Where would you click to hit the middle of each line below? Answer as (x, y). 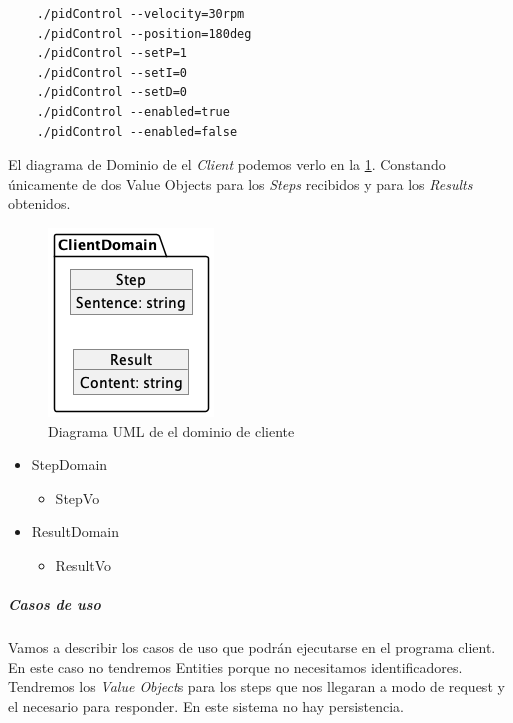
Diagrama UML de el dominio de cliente (171, 430)
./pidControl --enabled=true (133, 111)
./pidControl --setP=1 (111, 53)
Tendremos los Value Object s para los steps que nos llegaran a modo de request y (256, 686)
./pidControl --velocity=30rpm (140, 14)
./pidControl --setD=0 (111, 92)
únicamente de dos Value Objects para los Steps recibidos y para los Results (240, 183)
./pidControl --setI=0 (111, 72)
